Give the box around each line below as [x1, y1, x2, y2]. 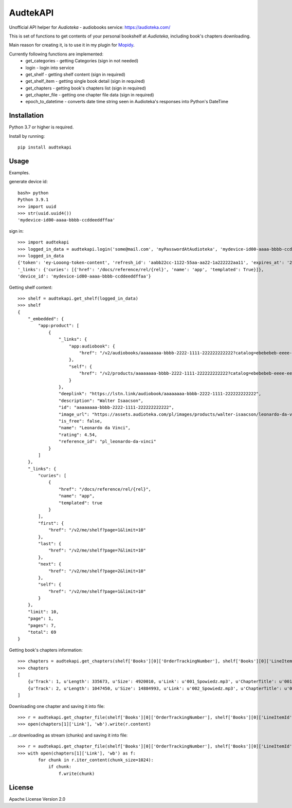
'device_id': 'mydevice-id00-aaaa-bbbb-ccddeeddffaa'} [18, 274, 151, 279]
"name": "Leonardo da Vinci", [58, 425, 131, 431]
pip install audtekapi [18, 145, 72, 150]
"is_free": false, [58, 418, 103, 423]
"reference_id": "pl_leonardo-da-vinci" [58, 439, 157, 444]
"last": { [38, 541, 62, 546]
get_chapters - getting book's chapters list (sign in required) [25, 85, 146, 91]
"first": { [38, 520, 64, 526]
